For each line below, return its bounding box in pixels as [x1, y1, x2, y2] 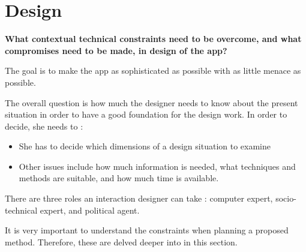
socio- [275, 192, 296, 205]
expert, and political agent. [40, 203, 140, 216]
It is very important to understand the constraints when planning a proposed [5, 224, 289, 236]
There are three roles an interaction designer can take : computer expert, [5, 192, 273, 205]
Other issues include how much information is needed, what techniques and [19, 160, 296, 172]
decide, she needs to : [5, 119, 83, 132]
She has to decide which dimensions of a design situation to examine [19, 140, 271, 152]
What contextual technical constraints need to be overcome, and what [5, 32, 302, 45]
